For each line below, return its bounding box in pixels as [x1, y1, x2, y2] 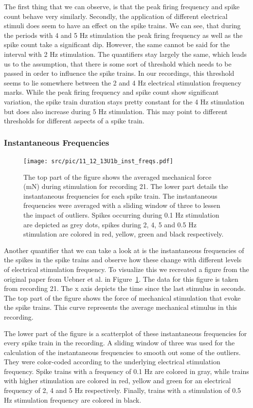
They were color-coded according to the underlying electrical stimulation [4, 357, 220, 367]
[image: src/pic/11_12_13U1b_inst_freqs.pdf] [23, 157, 173, 165]
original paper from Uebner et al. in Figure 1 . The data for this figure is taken [4, 273, 238, 284]
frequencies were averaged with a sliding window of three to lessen [23, 200, 220, 210]
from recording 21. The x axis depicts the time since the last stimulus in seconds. [4, 283, 246, 293]
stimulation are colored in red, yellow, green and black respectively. [23, 229, 224, 239]
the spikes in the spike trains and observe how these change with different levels [4, 255, 242, 265]
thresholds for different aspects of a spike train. [4, 116, 145, 126]
